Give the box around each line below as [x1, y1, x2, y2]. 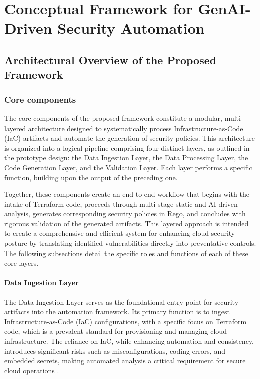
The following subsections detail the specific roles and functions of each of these [4, 247, 248, 258]
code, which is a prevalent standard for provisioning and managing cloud [4, 326, 227, 336]
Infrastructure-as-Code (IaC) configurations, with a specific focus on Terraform [4, 316, 247, 326]
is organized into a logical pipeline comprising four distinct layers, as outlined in [4, 142, 250, 153]
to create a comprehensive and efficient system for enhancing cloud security [4, 228, 235, 238]
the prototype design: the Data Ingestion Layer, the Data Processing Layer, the [4, 152, 248, 163]
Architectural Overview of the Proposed [4, 52, 217, 67]
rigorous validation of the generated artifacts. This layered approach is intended [4, 218, 249, 228]
